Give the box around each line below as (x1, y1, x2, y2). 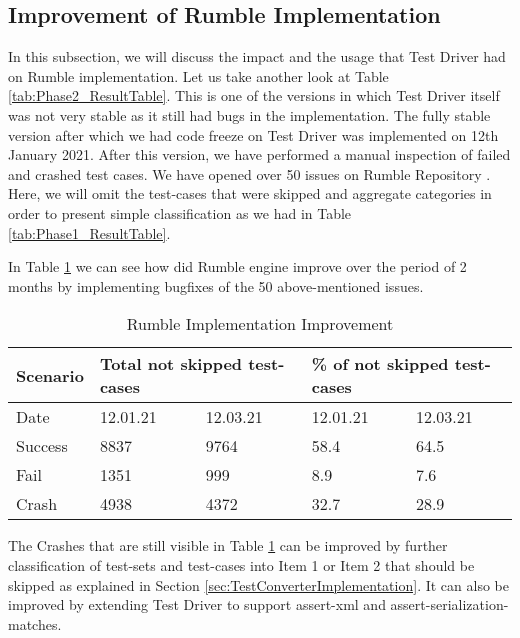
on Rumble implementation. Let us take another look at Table (8, 65, 389, 86)
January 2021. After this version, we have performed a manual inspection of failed (8, 144, 511, 165)
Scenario (16, 363, 84, 387)
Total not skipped (99, 352, 243, 376)
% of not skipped (311, 352, 449, 376)
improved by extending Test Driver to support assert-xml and (8, 594, 386, 615)
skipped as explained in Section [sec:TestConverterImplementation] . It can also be (8, 574, 509, 595)
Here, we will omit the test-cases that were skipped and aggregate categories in (8, 183, 492, 204)
